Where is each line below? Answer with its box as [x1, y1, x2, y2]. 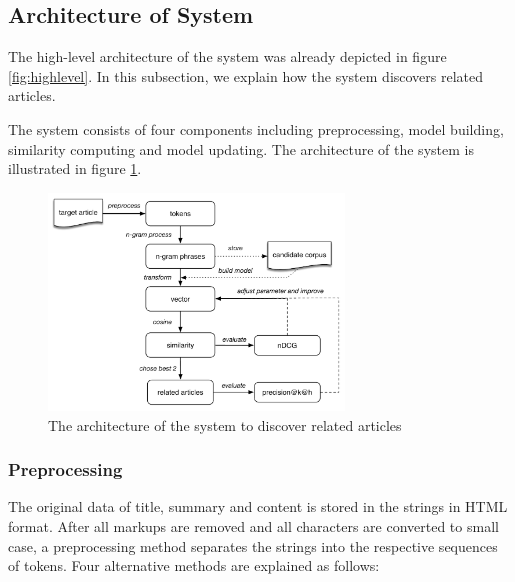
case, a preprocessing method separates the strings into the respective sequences [8, 535, 498, 556]
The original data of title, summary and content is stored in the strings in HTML [8, 496, 508, 517]
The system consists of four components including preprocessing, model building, [8, 118, 504, 139]
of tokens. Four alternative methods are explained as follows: [8, 555, 380, 576]
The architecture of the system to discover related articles [48, 414, 402, 435]
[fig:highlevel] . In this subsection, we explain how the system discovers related [8, 65, 484, 86]
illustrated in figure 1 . [8, 158, 142, 179]
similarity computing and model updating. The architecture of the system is [8, 138, 474, 159]
